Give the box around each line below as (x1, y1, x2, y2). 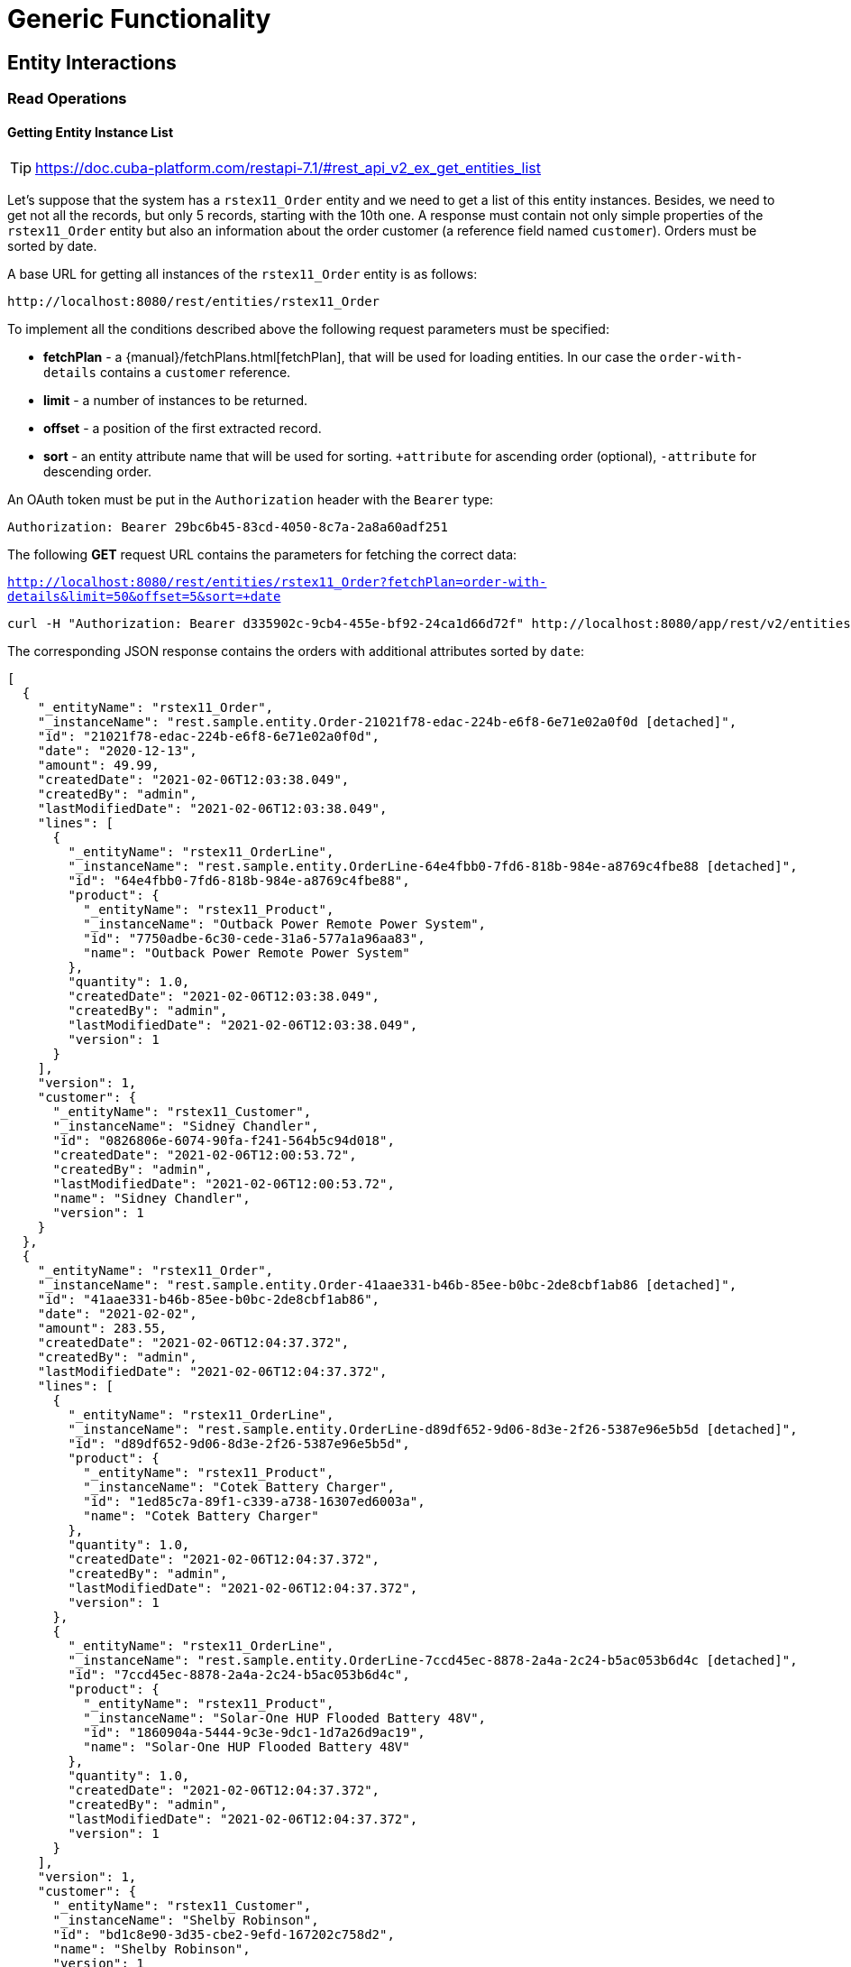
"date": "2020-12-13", (37, 743, 197, 759)
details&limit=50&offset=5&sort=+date (7, 589, 281, 605)
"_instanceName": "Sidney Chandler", (52, 1119, 319, 1134)
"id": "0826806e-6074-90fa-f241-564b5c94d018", (52, 1133, 395, 1149)
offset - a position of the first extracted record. (43, 420, 322, 437)
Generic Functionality (7, 4, 271, 34)
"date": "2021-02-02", (37, 1307, 197, 1322)
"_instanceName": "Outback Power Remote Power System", (83, 917, 487, 932)
